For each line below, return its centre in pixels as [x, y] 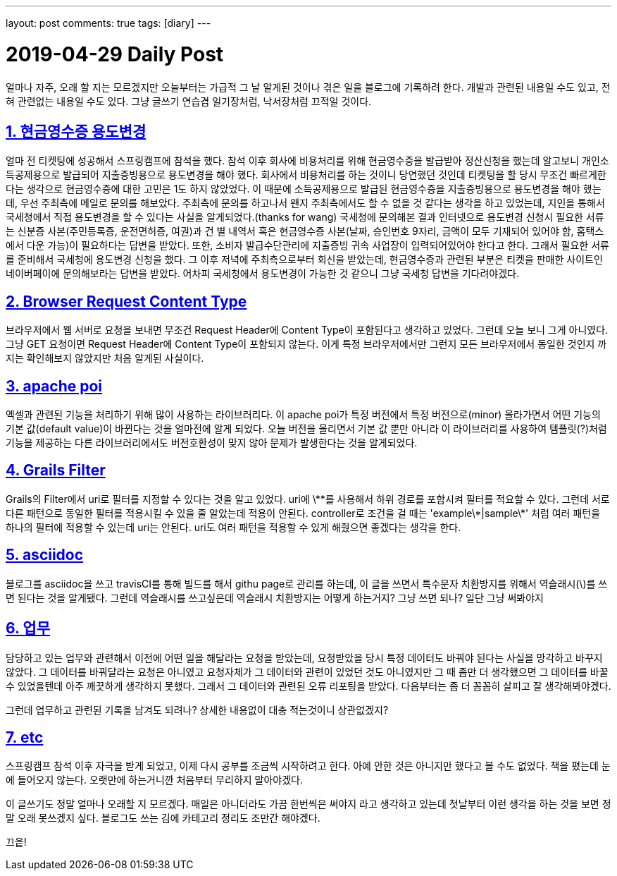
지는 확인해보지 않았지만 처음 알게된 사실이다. [105, 358]
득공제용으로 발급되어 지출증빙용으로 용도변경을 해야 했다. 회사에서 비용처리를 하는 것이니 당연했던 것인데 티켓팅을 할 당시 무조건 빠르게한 [306, 175]
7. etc [25, 737]
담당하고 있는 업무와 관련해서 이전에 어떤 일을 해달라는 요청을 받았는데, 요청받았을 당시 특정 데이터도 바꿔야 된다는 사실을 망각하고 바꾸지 [304, 657]
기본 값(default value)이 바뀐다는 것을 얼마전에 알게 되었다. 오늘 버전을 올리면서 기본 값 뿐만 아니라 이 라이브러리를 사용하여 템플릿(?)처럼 [306, 429]
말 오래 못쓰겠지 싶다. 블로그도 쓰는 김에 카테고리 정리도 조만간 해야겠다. [163, 818]
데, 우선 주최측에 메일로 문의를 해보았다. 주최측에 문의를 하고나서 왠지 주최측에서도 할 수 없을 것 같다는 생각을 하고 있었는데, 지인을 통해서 [305, 203]
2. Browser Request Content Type [126, 301]
